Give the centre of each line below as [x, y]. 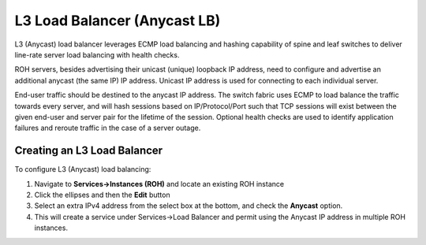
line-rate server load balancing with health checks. [97, 54]
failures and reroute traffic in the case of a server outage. [108, 128]
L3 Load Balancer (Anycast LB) [118, 20]
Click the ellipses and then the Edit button [102, 195]
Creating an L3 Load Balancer [89, 151]
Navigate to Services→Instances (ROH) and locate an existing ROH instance [159, 184]
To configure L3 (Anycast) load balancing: [83, 169]
